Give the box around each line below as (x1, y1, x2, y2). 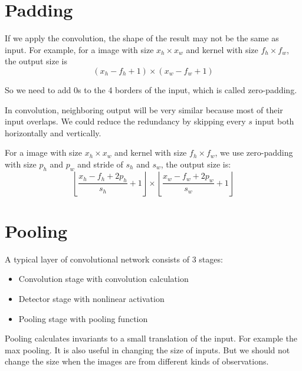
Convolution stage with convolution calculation (18, 272, 189, 285)
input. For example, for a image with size (5, 43, 154, 55)
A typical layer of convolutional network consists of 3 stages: (5, 252, 223, 265)
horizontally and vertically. (5, 126, 101, 139)
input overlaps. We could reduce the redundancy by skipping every (5, 115, 246, 127)
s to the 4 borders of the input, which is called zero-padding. (78, 83, 297, 96)
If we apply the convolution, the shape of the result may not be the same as (5, 32, 279, 44)
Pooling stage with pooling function (18, 312, 148, 324)
